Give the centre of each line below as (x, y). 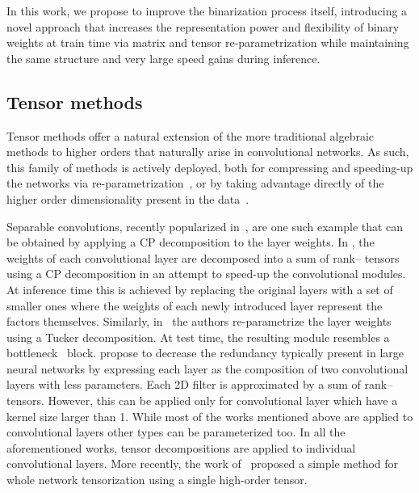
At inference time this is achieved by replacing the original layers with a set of (200, 289)
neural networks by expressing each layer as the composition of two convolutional (207, 368)
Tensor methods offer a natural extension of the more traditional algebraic (191, 135)
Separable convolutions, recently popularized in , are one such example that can (205, 226)
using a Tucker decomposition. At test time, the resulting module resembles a (198, 337)
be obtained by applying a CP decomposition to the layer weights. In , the (191, 242)
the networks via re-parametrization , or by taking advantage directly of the (195, 183)
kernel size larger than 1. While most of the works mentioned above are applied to (210, 416)
